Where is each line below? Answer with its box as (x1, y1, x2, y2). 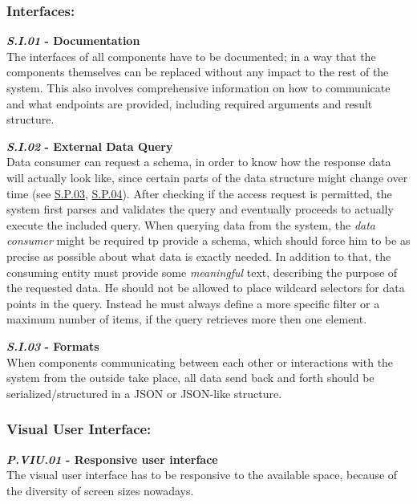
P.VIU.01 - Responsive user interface (6, 450, 218, 467)
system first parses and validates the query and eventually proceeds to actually (6, 201, 394, 217)
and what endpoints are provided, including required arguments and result (6, 95, 373, 112)
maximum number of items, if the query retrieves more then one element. (6, 311, 367, 327)
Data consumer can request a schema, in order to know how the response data (6, 153, 391, 170)
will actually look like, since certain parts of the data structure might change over (6, 169, 408, 185)
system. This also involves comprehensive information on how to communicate (6, 79, 391, 96)
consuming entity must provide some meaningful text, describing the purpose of (6, 263, 398, 280)
